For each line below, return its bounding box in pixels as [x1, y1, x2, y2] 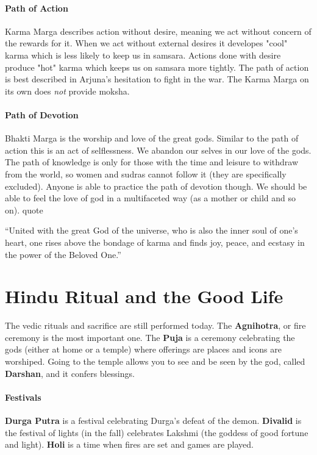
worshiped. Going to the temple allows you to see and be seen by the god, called [5, 355, 305, 367]
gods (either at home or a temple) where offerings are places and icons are [5, 343, 282, 356]
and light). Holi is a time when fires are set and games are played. [5, 438, 254, 451]
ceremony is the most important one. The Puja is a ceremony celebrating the [5, 331, 295, 343]
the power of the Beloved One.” [5, 248, 121, 260]
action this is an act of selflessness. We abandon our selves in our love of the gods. [5, 143, 312, 156]
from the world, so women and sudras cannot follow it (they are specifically [5, 167, 287, 180]
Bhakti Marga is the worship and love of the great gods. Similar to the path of [5, 132, 299, 145]
